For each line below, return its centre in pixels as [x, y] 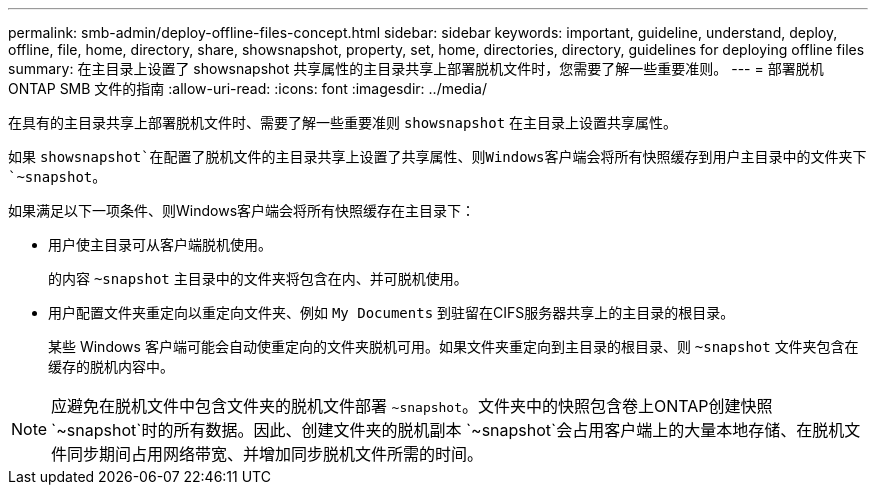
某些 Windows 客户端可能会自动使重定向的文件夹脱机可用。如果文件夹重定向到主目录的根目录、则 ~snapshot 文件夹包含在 [453, 346]
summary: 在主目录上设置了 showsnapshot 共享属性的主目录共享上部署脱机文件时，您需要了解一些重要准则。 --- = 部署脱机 [416, 68]
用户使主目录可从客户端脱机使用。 [160, 244]
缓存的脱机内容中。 [111, 366]
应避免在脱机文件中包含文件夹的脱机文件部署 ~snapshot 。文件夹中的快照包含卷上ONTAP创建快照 [412, 406]
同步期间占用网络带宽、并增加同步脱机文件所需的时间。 [275, 454]
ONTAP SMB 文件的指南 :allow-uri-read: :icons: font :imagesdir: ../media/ [247, 88]
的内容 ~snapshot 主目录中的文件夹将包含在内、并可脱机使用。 [258, 278]
